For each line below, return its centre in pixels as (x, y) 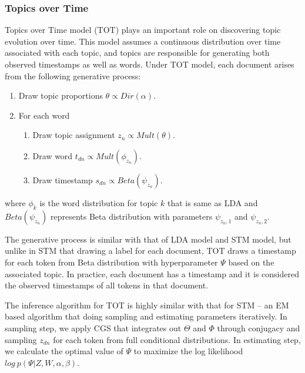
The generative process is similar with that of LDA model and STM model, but (148, 239)
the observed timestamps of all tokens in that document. (107, 285)
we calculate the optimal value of (64, 351)
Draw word (53, 155)
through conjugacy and (259, 327)
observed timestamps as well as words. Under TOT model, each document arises (150, 64)
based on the (251, 262)
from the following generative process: (73, 75)
